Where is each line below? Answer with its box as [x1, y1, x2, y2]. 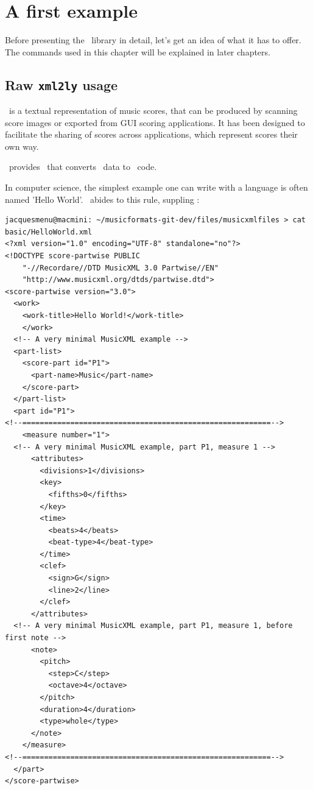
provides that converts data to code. [9, 160, 157, 173]
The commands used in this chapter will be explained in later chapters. [5, 45, 270, 58]
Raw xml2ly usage [5, 75, 118, 94]
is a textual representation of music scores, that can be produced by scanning [9, 104, 298, 117]
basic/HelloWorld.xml [5, 227, 93, 236]
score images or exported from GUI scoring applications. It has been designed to [5, 116, 305, 129]
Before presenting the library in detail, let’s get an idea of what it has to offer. [5, 34, 301, 46]
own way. [5, 139, 39, 152]
